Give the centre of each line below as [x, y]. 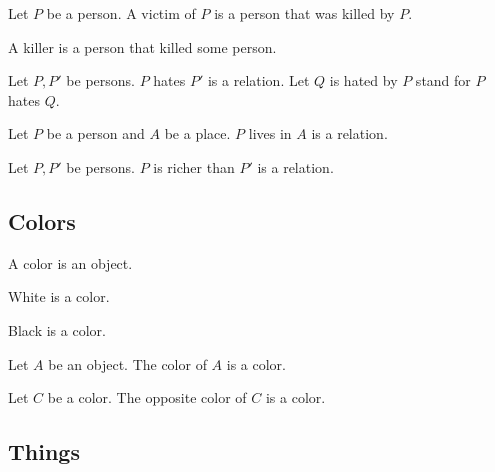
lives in [270, 133]
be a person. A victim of [121, 13]
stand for [443, 80]
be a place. [197, 133]
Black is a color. [57, 329]
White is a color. [59, 296]
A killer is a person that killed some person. [142, 46]
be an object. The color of [127, 363]
